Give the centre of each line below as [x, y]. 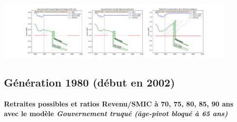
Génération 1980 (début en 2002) [89, 82]
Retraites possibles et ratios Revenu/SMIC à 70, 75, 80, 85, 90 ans [119, 104]
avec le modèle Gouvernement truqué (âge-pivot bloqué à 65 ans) [116, 113]
